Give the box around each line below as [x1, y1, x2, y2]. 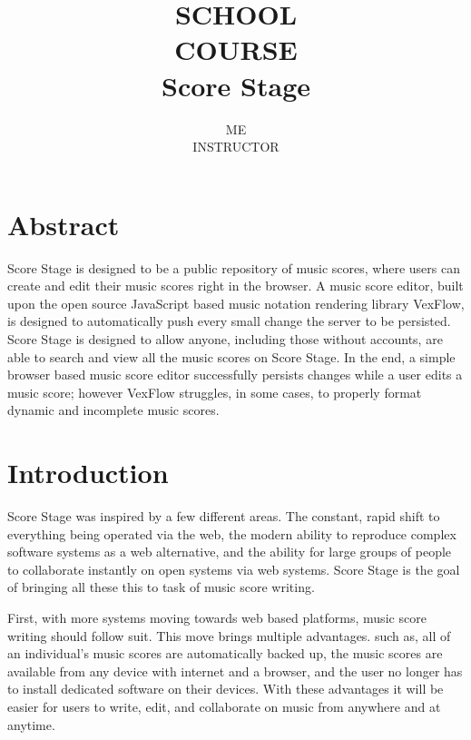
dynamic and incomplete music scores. [7, 400, 220, 419]
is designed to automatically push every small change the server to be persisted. [7, 311, 451, 331]
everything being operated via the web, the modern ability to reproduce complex [7, 524, 456, 543]
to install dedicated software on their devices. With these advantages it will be [7, 679, 444, 698]
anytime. [7, 715, 55, 734]
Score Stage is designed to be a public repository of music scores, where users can [7, 258, 460, 277]
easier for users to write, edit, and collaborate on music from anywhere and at [7, 697, 441, 716]
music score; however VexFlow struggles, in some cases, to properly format [7, 382, 422, 401]
